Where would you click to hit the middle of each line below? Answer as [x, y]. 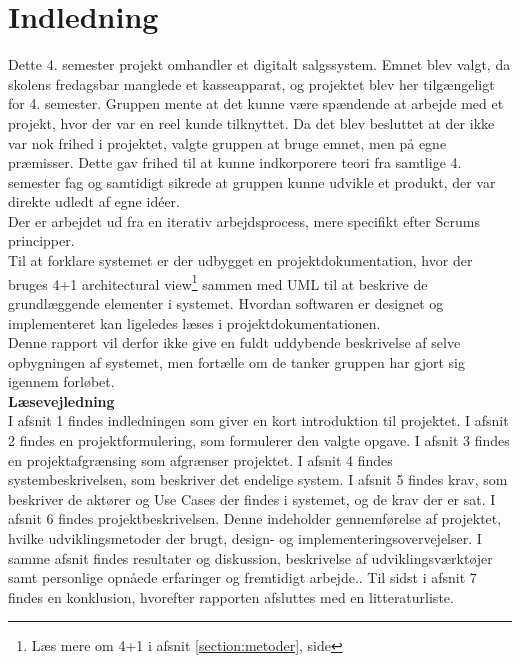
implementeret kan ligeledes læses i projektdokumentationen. [194, 322]
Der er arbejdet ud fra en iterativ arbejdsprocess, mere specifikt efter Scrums [244, 220]
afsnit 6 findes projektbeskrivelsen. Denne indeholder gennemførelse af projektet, [255, 518]
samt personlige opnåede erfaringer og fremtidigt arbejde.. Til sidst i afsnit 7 [242, 577]
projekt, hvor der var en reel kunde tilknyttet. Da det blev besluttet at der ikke [251, 122]
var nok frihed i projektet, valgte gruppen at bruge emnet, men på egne [227, 142]
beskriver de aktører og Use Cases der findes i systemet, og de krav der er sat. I [252, 498]
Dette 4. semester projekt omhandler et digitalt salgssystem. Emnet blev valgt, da [259, 64]
